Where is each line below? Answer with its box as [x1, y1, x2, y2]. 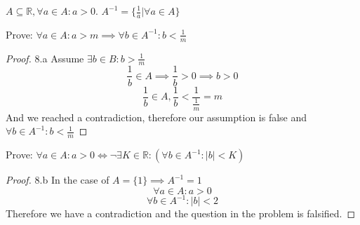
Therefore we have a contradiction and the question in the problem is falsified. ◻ [6, 206, 356, 221]
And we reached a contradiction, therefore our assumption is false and [6, 109, 307, 124]
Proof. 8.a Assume [6, 50, 84, 65]
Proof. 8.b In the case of [6, 172, 109, 187]
